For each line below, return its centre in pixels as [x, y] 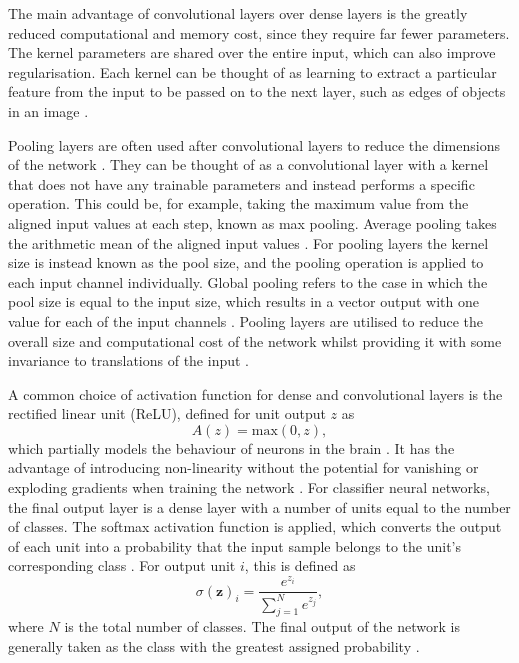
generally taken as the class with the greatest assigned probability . [214, 645]
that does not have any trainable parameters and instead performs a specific [241, 183]
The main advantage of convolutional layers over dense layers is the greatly [238, 13]
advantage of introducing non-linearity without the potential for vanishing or [243, 467]
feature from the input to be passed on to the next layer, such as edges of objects [257, 91]
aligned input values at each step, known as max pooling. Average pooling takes [252, 222]
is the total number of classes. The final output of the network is [262, 626]
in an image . [48, 110]
